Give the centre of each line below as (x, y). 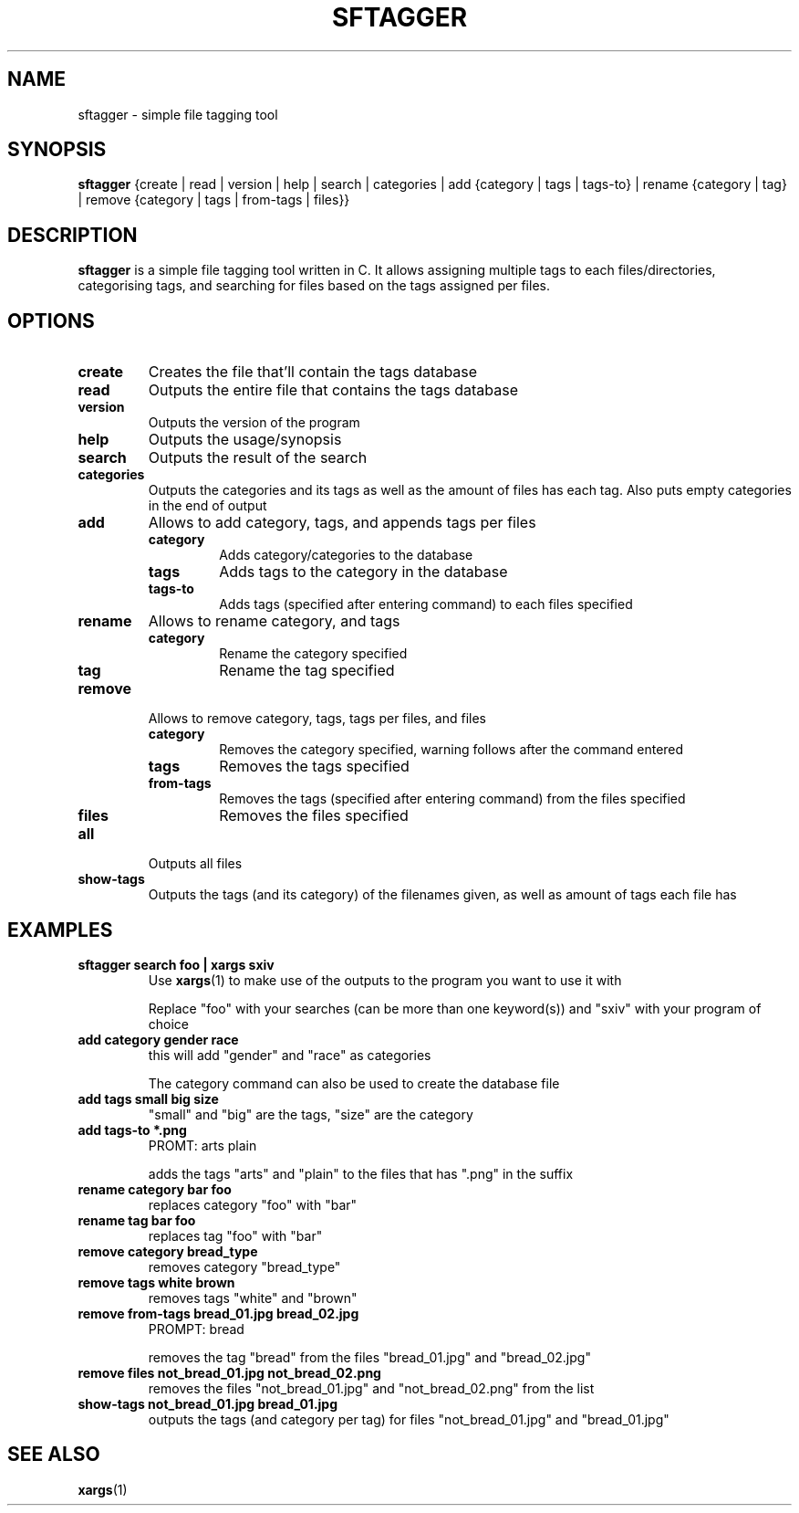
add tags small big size (148, 1098)
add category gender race (158, 1039)
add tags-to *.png (132, 1129)
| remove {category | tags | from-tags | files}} (214, 200)
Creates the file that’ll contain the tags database (313, 372)
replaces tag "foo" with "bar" (235, 1235)
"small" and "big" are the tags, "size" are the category (311, 1114)
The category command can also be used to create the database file (354, 1083)
